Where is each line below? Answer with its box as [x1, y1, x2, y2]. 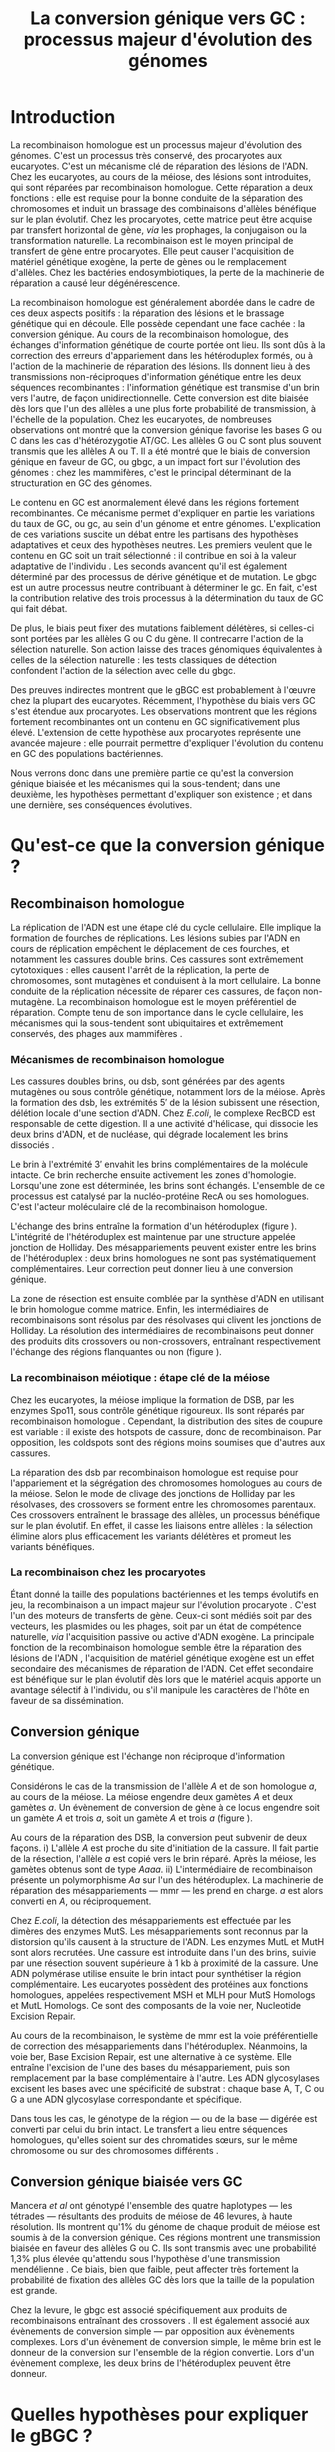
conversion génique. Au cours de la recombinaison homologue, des [10, 328, 289, 340]
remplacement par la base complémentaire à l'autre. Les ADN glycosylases [10, 2072, 320, 2084]
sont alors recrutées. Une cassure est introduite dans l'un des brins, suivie [10, 1946, 317, 1958]
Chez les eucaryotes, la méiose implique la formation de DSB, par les [10, 1393, 295, 1406]
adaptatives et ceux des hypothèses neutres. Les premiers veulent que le [10, 538, 313, 551]
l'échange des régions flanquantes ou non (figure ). [10, 1346, 222, 1358]
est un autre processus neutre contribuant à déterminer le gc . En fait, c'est [10, 581, 318, 593]
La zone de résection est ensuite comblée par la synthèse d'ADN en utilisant [10, 1293, 325, 1305]
